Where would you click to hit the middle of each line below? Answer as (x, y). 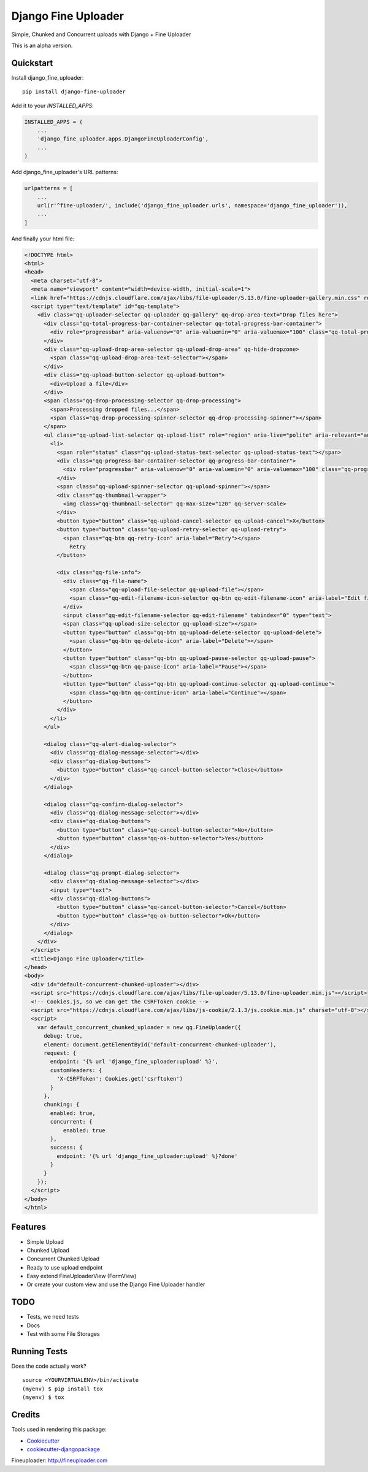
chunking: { (62, 1105)
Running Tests (39, 1351)
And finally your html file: (43, 239)
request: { (60, 1053)
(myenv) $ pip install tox (63, 1389)
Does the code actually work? (49, 1366)
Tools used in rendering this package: (59, 1430)
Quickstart (32, 63)
